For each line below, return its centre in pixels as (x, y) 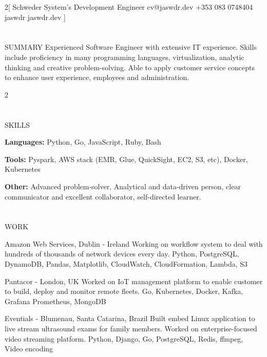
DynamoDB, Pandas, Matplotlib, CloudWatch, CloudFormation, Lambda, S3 (126, 264)
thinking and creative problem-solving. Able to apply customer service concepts (130, 67)
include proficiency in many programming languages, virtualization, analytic (125, 57)
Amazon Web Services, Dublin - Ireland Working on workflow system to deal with (134, 243)
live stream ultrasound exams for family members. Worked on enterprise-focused (131, 329)
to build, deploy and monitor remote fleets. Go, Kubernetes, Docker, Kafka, (124, 291)
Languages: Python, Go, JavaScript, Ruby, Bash (83, 142)
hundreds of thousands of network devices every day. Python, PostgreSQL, (122, 254)
